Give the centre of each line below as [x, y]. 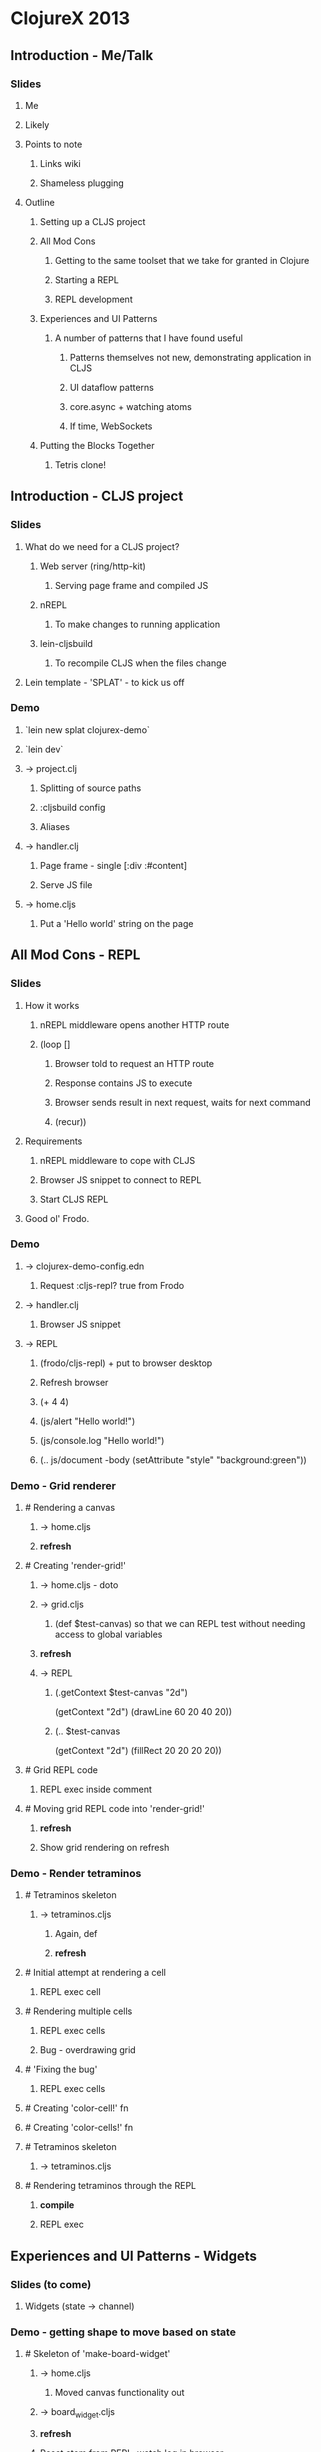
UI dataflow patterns [112, 387]
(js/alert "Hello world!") [87, 1421]
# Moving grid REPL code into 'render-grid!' [114, 1809]
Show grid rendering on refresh [104, 1848]
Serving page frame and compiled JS [131, 585]
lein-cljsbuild [66, 643]
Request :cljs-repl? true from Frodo [112, 1285]
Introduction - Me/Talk [82, 55]
